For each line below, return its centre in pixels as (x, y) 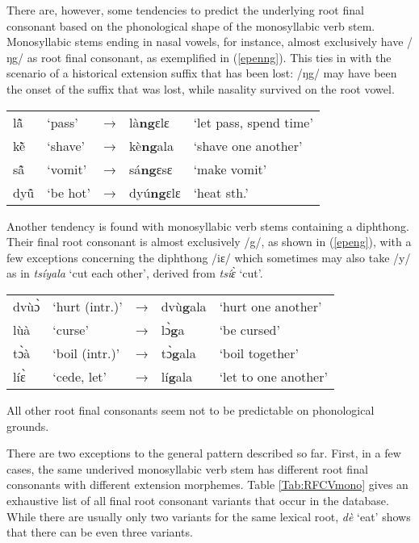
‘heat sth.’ (221, 192)
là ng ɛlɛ (149, 122)
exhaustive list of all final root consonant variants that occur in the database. (198, 500)
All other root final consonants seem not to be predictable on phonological (191, 409)
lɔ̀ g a (173, 329)
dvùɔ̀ (27, 306)
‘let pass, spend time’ (253, 122)
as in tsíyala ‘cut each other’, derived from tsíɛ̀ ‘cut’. (135, 273)
